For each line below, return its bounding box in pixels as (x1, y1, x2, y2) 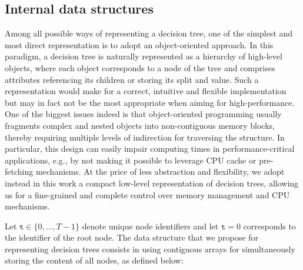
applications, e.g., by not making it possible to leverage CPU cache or (5, 154, 257, 166)
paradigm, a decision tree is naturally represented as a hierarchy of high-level (5, 50, 282, 62)
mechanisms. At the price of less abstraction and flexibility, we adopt (35, 165, 285, 178)
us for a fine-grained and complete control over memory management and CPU (5, 188, 290, 201)
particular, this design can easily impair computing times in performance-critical (5, 142, 295, 155)
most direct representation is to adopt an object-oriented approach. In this (5, 38, 274, 51)
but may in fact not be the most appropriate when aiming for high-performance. (5, 96, 295, 108)
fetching (5, 165, 34, 178)
